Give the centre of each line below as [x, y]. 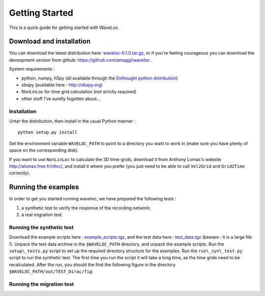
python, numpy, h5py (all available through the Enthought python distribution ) [100, 78]
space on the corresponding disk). [44, 150]
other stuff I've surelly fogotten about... [61, 99]
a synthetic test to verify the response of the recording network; [86, 208]
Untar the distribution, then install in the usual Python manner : [72, 121]
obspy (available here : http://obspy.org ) [62, 85]
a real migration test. [42, 215]
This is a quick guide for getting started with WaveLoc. [64, 27]
